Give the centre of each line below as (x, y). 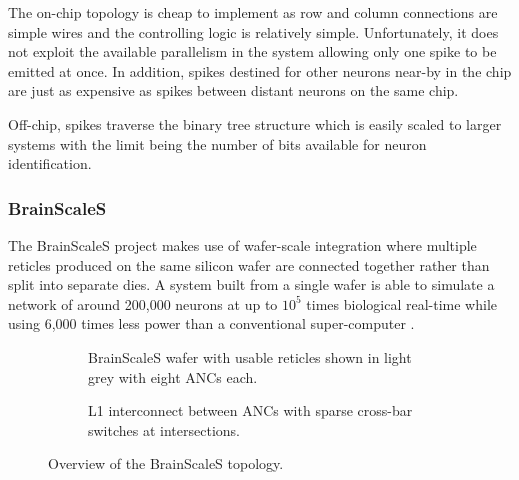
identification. (50, 163)
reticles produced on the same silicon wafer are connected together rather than (249, 264)
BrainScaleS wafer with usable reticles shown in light (250, 356)
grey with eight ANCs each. (173, 376)
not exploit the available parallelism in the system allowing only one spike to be (252, 51)
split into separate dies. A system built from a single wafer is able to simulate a (251, 284)
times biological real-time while (402, 303)
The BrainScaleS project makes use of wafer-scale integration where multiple (242, 244)
